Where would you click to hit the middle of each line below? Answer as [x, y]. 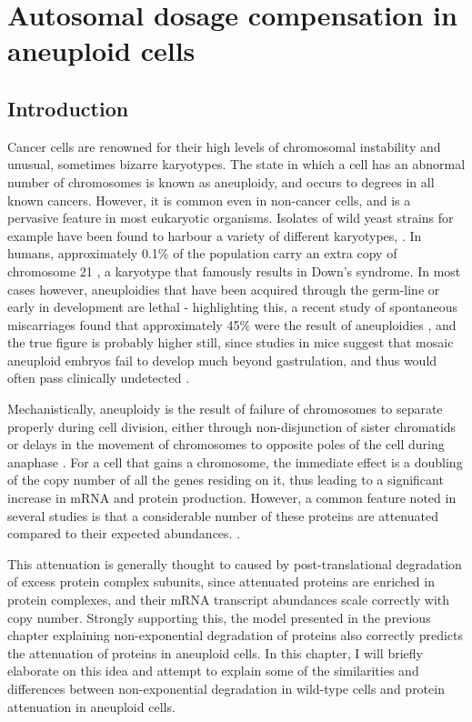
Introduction [68, 108]
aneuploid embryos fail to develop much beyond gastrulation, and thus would [222, 360]
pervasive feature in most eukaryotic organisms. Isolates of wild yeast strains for [231, 218]
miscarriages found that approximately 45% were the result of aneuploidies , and [232, 324]
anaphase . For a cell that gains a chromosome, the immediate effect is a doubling [235, 461]
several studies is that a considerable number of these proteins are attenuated [223, 515]
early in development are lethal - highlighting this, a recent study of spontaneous [233, 307]
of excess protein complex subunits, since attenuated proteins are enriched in [221, 582]
